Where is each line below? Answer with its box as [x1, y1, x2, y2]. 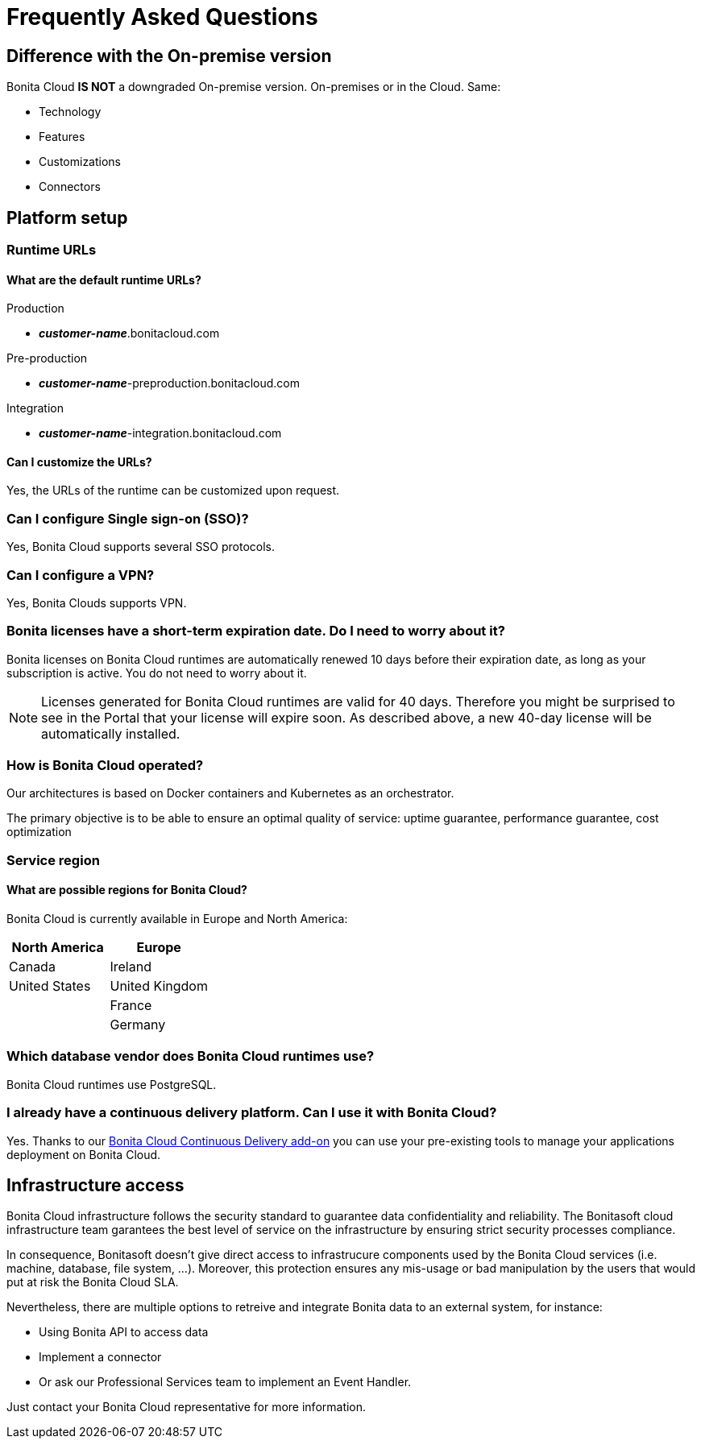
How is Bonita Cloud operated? [6, 757, 204, 774]
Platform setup [6, 207, 128, 228]
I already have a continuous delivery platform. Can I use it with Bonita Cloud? [6, 1104, 497, 1121]
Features [39, 130, 85, 144]
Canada [9, 959, 56, 975]
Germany [110, 1016, 166, 1033]
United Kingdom [110, 978, 208, 995]
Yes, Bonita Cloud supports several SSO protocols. [6, 540, 276, 554]
